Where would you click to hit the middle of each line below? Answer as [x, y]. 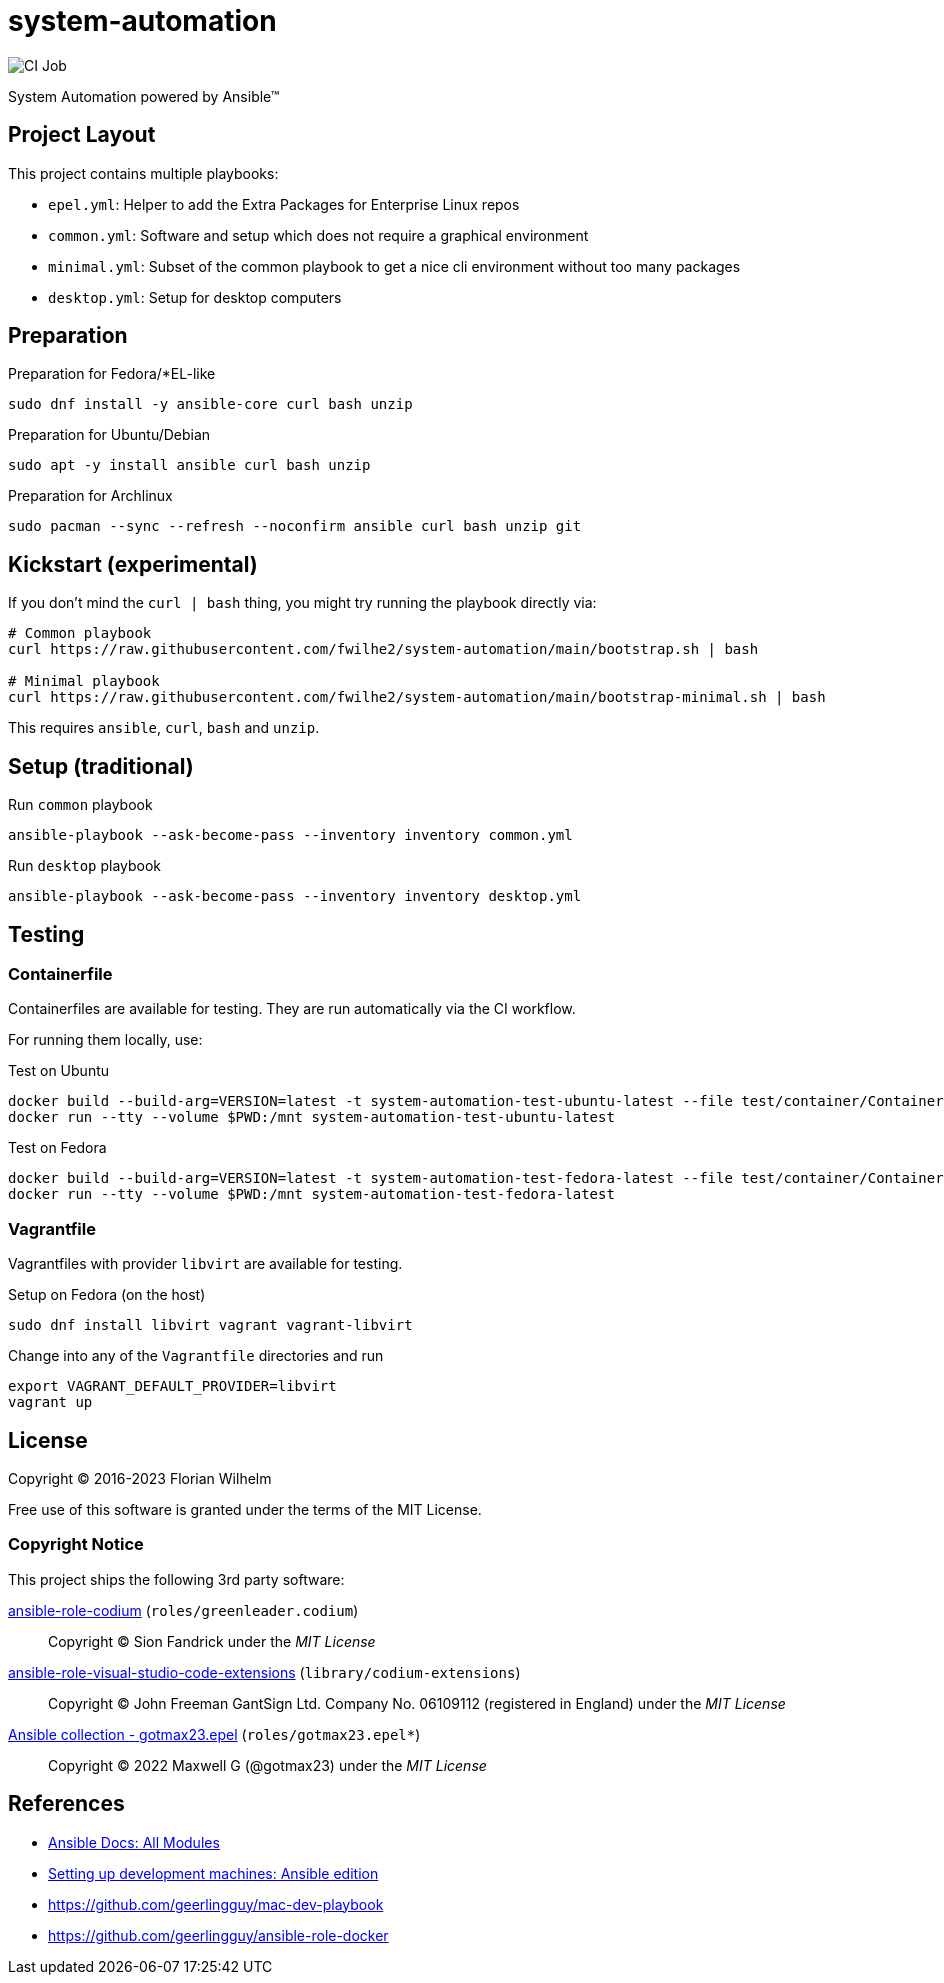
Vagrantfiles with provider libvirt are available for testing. [205, 1264]
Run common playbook [80, 805]
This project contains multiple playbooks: [143, 173]
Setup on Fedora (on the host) [107, 1295]
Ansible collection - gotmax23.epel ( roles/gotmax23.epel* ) [214, 1734]
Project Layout [82, 135]
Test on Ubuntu [59, 1071]
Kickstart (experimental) [133, 564]
